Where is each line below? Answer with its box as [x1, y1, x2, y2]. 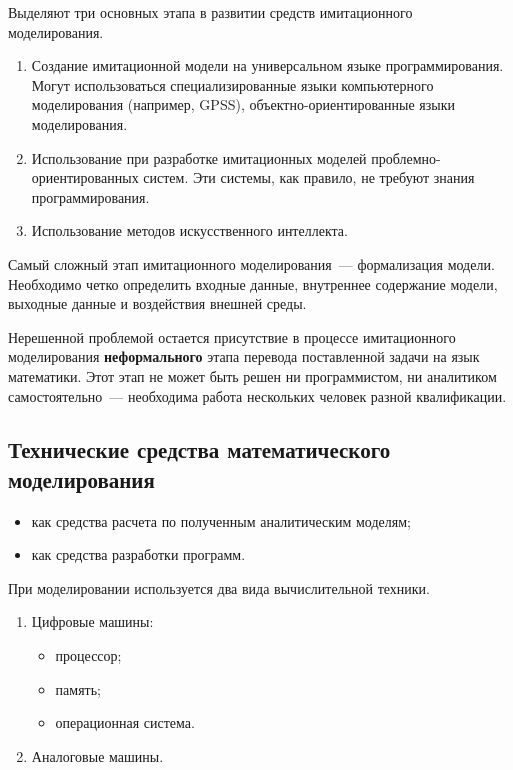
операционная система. [55, 712, 195, 733]
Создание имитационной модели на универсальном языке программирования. [31, 55, 504, 76]
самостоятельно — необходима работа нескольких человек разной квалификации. [8, 385, 507, 406]
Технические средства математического [8, 434, 391, 465]
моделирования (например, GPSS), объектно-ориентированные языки [31, 94, 455, 115]
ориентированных [31, 167, 139, 188]
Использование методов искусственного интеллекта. [31, 220, 348, 241]
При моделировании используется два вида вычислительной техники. [8, 577, 431, 598]
